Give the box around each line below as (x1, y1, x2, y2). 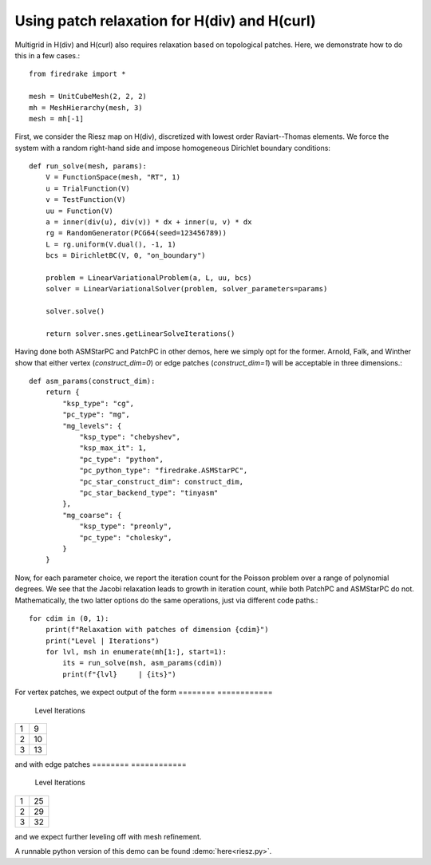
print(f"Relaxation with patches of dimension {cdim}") (45, 625, 269, 634)
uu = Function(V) (45, 206, 113, 215)
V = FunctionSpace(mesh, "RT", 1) (45, 172, 181, 182)
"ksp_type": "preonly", (79, 522, 172, 531)
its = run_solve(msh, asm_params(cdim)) (62, 658, 223, 668)
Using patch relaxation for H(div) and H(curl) (14, 12, 316, 30)
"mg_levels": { (62, 421, 122, 430)
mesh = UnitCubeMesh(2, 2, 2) (29, 92, 148, 101)
